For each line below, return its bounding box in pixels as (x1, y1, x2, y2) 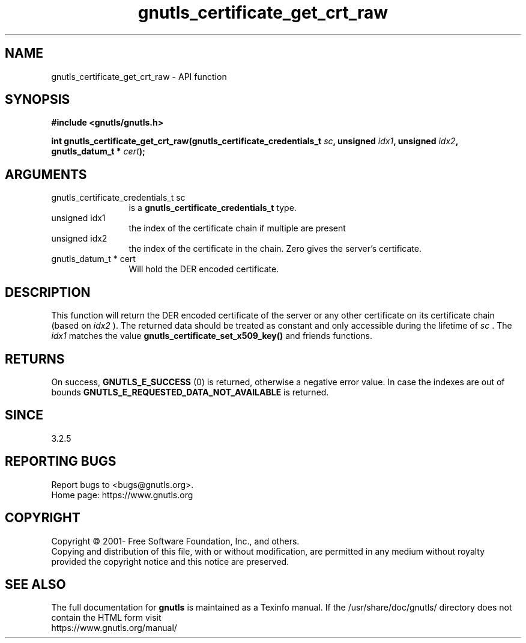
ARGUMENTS (5, 166, 87, 182)
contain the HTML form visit (51, 612, 162, 623)
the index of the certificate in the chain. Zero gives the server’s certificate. (128, 243, 422, 254)
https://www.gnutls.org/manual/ (51, 623, 177, 633)
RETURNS (5, 351, 65, 367)
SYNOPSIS (5, 92, 70, 108)
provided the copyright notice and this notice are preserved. (51, 556, 289, 567)
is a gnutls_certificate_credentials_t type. (128, 203, 297, 213)
